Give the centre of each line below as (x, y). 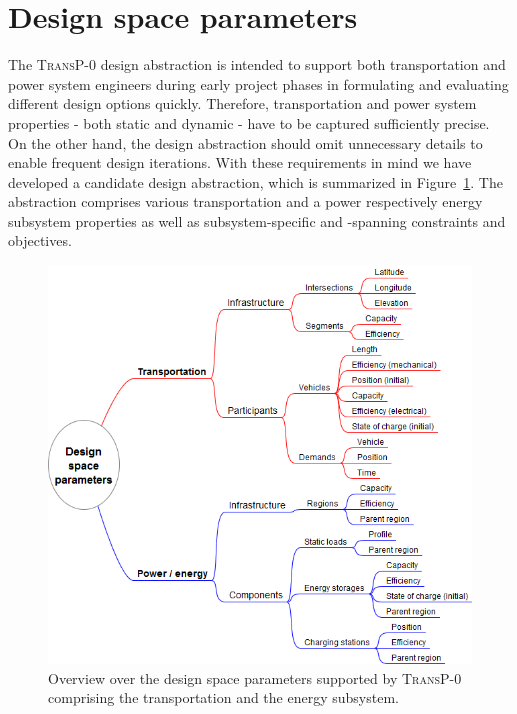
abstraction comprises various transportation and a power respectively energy (245, 201)
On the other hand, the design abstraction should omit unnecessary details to (245, 142)
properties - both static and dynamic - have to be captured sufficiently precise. (249, 122)
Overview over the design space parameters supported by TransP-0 (255, 677)
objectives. (40, 240)
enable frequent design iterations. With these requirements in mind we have (240, 162)
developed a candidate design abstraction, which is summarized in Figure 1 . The (255, 181)
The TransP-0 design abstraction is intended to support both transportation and (257, 64)
